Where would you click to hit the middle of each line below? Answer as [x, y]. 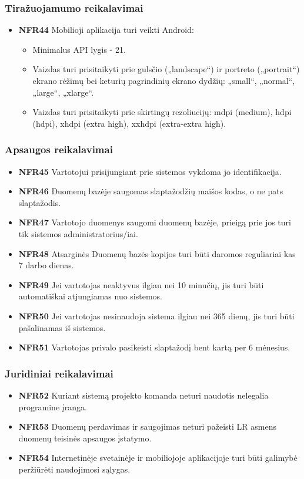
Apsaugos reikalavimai [59, 149]
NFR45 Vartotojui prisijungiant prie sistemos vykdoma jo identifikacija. [150, 171]
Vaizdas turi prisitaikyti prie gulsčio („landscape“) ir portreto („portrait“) [166, 69]
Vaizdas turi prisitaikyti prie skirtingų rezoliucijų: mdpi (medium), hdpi [162, 112]
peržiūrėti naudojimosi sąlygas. [74, 469]
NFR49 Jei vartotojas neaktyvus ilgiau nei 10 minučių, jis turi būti [141, 284]
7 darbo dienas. [46, 265]
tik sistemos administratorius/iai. [78, 233]
